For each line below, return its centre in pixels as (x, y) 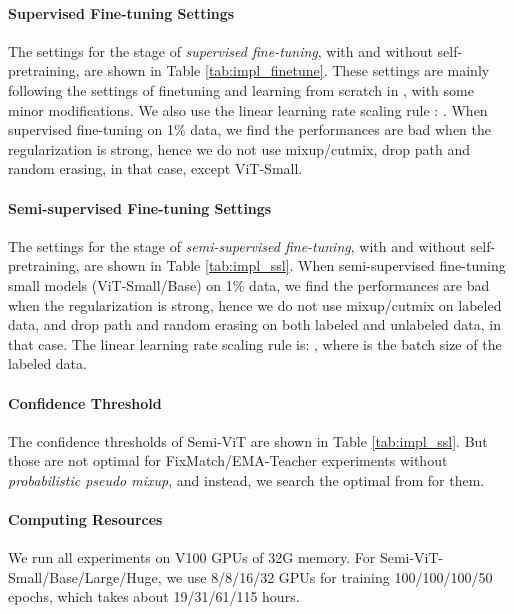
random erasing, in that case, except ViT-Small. (155, 168)
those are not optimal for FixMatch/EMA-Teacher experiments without (228, 460)
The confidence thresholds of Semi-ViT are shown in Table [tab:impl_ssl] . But (248, 440)
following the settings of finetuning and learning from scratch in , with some (241, 89)
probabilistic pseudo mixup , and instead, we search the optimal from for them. (246, 479)
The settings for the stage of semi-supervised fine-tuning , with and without (237, 245)
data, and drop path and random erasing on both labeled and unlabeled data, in (255, 324)
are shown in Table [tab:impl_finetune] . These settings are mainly (287, 70)
